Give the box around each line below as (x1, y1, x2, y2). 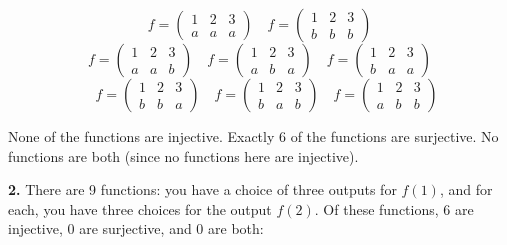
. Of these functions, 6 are (314, 198, 474, 219)
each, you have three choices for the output (8, 198, 272, 219)
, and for (439, 179, 493, 200)
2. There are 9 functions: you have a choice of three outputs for (8, 179, 397, 200)
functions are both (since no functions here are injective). (8, 145, 359, 166)
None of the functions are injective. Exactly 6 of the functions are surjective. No (8, 126, 499, 146)
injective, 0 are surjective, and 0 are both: (8, 218, 264, 239)
